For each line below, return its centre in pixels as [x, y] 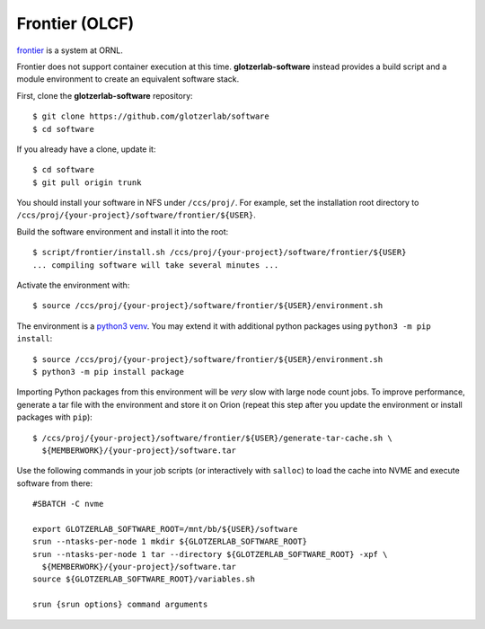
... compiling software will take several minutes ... [156, 265]
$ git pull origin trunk [87, 182]
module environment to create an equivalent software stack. [128, 79]
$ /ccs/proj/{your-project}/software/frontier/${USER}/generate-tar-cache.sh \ [212, 438]
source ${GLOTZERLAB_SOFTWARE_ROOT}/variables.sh [144, 579]
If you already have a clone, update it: [86, 149]
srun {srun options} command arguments [120, 605]
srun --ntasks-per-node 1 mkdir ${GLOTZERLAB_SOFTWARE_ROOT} [170, 542]
